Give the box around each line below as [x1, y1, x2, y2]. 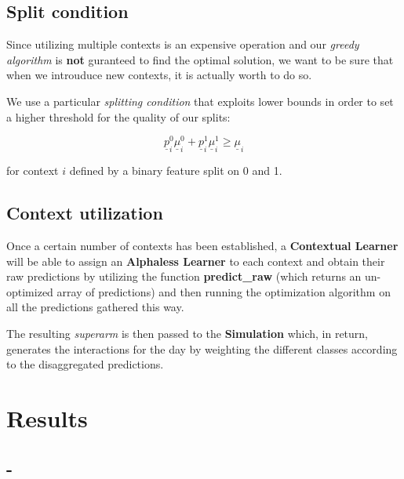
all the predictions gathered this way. [6, 299, 184, 315]
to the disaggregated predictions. [6, 356, 164, 372]
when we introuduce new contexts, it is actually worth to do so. [6, 67, 312, 83]
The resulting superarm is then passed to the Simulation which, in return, [6, 325, 369, 342]
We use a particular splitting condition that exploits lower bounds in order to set [6, 93, 394, 109]
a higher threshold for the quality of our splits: [6, 108, 231, 125]
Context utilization [6, 201, 163, 225]
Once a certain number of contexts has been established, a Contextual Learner [6, 238, 399, 254]
